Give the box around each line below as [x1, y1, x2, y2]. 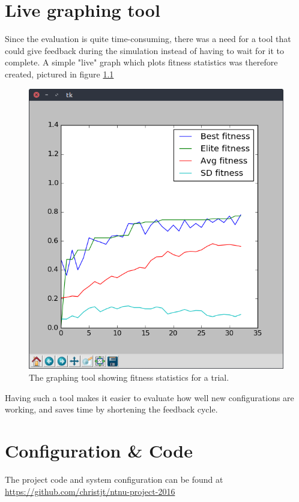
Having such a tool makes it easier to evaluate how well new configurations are [5, 391, 294, 404]
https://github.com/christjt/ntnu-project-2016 [5, 485, 175, 497]
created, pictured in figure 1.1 [5, 67, 114, 80]
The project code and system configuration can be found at [5, 473, 223, 485]
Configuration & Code [5, 438, 193, 463]
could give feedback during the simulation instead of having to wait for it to [5, 44, 284, 56]
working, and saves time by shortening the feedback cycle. [5, 403, 218, 416]
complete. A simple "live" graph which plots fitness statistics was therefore [5, 56, 278, 68]
